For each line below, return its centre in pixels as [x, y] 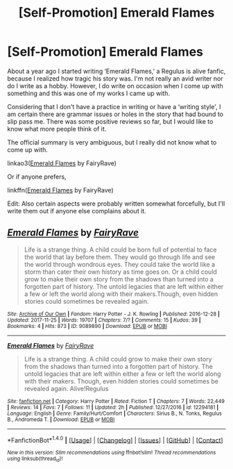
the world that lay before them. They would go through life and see [120, 257]
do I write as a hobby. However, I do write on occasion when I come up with [115, 85]
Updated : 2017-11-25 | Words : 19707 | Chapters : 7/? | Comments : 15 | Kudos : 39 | [104, 320]
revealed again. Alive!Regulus [66, 388]
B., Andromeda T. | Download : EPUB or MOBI [61, 419]
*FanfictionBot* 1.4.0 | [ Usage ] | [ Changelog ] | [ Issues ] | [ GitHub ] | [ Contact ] [115, 439]
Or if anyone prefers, [37, 176]
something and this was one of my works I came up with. [88, 93]
